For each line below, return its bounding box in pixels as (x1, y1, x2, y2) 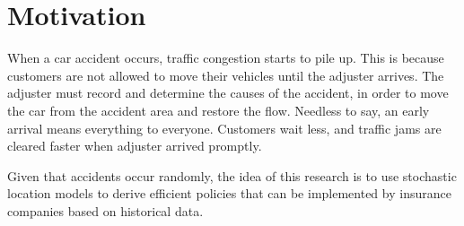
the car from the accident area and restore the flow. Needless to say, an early (7, 100, 430, 119)
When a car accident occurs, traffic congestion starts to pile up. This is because (7, 48, 444, 67)
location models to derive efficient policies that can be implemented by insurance (7, 184, 451, 203)
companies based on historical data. (7, 201, 204, 220)
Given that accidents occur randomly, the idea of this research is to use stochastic (7, 166, 457, 185)
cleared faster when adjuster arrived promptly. (7, 136, 262, 155)
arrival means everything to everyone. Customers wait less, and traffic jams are (7, 118, 442, 137)
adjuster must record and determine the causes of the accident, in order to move (7, 83, 449, 102)
